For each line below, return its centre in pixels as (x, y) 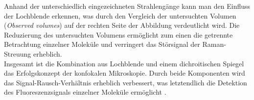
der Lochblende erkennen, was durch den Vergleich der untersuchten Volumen (120, 15)
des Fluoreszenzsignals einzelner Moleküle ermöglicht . (85, 92)
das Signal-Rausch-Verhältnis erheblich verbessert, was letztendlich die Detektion (126, 82)
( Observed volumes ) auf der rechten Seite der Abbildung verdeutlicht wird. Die (122, 25)
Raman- (214, 44)
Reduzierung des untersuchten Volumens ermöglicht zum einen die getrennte (118, 34)
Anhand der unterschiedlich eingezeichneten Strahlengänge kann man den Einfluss (127, 6)
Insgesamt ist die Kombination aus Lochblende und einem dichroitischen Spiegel (124, 63)
